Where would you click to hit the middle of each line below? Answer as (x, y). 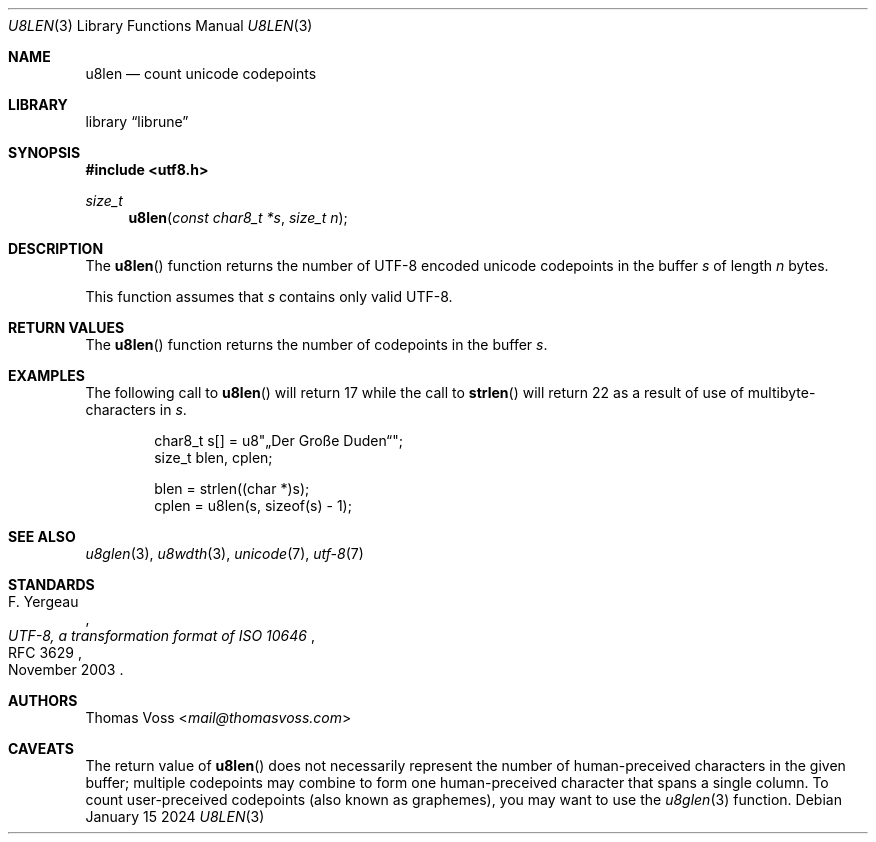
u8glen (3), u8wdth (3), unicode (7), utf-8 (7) (224, 553)
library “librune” (137, 121)
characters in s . (136, 409)
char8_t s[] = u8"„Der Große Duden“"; (278, 440)
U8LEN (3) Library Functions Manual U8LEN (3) (160, 25)
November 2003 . (66, 669)
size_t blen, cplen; (213, 457)
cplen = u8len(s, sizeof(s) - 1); (253, 505)
